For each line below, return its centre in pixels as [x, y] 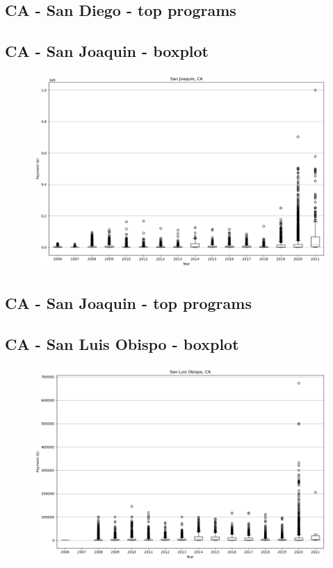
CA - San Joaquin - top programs [128, 303]
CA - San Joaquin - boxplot [107, 51]
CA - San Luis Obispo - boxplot [122, 344]
